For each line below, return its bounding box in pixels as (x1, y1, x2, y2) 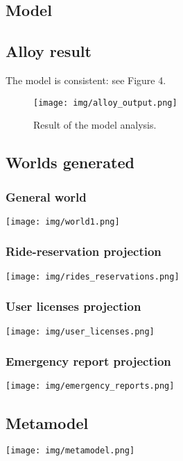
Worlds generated (6, 152, 134, 173)
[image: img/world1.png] (6, 216, 120, 227)
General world (6, 188, 87, 205)
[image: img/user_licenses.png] (6, 326, 155, 337)
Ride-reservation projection (6, 243, 162, 260)
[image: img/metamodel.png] (6, 446, 135, 456)
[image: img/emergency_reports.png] (6, 381, 175, 391)
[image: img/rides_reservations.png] (6, 271, 180, 282)
